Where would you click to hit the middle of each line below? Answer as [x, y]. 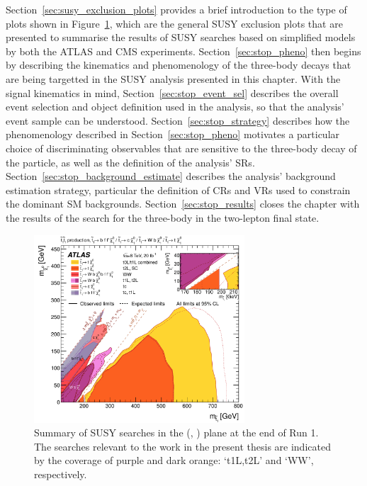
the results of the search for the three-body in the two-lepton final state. [163, 217]
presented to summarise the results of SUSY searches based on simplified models [181, 37]
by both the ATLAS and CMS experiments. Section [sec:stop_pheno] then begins [183, 51]
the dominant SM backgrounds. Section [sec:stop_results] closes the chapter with [183, 204]
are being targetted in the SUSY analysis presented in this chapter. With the [173, 78]
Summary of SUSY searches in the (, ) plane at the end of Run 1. [176, 433]
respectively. [61, 474]
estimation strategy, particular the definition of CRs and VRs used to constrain [178, 190]
